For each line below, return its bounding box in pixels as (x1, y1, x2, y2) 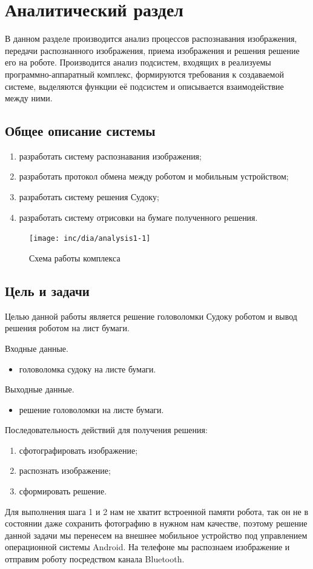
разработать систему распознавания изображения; (19, 149, 202, 162)
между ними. (5, 92, 53, 104)
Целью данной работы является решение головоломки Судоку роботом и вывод (5, 309, 297, 322)
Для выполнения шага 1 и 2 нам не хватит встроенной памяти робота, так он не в (5, 505, 309, 517)
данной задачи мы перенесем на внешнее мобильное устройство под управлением (5, 528, 308, 541)
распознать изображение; (19, 464, 111, 477)
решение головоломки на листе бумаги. (19, 403, 164, 416)
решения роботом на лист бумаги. (5, 322, 130, 334)
